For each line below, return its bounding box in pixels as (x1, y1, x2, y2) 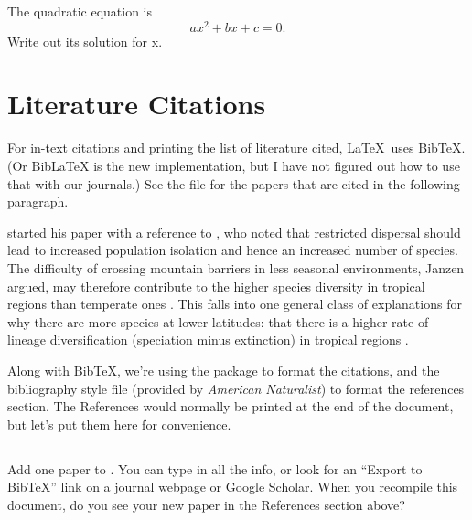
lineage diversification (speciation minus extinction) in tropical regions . (7, 330, 409, 349)
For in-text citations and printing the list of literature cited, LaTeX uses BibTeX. (7, 138, 466, 157)
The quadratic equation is (7, 2, 153, 20)
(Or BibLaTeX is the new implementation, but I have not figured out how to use (7, 155, 460, 175)
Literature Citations (7, 85, 266, 122)
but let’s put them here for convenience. (7, 414, 231, 433)
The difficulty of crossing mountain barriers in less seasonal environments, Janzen (7, 258, 465, 277)
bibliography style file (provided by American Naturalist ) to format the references (7, 378, 465, 398)
